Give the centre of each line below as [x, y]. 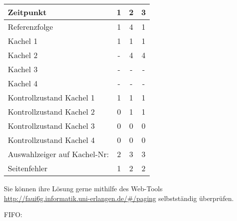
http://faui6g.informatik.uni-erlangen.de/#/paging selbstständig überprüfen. [119, 198]
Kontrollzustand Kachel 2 [51, 111]
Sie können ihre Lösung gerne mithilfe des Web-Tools [83, 188]
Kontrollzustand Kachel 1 [51, 97]
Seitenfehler [28, 168]
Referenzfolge [30, 27]
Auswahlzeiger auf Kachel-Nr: [59, 154]
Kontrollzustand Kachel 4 [51, 140]
